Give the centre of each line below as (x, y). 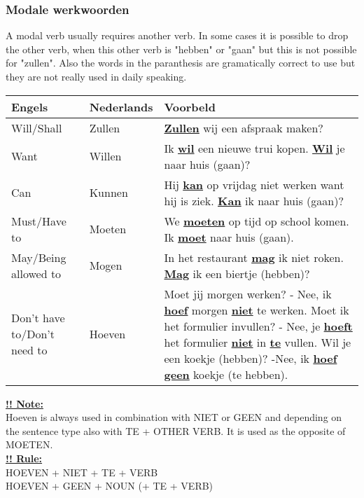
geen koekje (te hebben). (226, 374)
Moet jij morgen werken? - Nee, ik (248, 293)
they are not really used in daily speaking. (96, 76)
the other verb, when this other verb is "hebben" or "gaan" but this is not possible (181, 49)
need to (29, 350)
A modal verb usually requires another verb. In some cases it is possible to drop (177, 35)
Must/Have (39, 221)
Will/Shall (37, 127)
